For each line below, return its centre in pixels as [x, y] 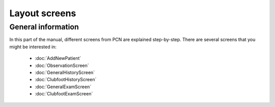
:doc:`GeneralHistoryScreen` [65, 72]
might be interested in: [33, 47]
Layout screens [43, 13]
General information [44, 27]
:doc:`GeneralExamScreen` [63, 87]
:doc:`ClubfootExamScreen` [64, 94]
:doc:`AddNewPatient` [58, 58]
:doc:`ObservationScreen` [62, 65]
